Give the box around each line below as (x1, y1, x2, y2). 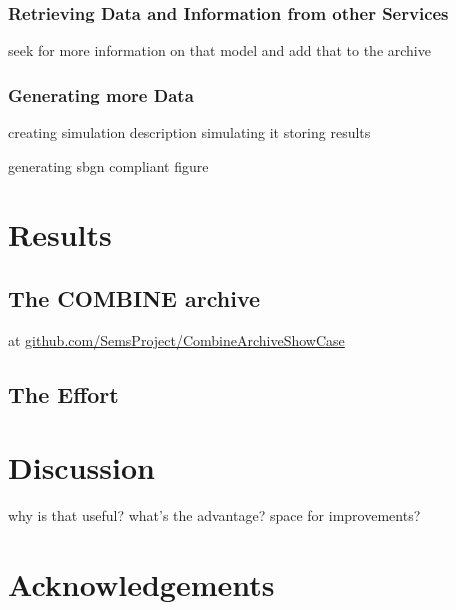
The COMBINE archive (8, 282, 261, 313)
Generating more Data (8, 82, 194, 107)
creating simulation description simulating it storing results (8, 122, 371, 143)
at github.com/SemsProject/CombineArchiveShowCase (8, 329, 345, 350)
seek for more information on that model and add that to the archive (8, 40, 431, 61)
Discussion (8, 447, 155, 488)
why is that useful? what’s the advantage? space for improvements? (8, 505, 421, 526)
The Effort (8, 378, 119, 409)
